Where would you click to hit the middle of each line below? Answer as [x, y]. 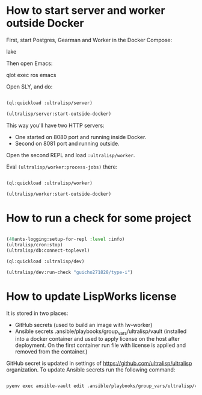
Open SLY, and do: [29, 86]
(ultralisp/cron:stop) [35, 245]
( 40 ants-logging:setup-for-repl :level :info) [66, 239]
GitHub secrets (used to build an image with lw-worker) [84, 325]
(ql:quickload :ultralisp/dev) [45, 261]
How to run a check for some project [99, 218]
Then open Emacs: [29, 63]
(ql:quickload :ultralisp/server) [50, 103]
